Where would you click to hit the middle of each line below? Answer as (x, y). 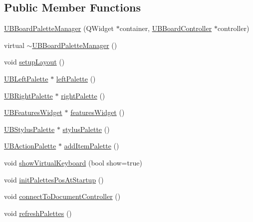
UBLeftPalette (26, 78)
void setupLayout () (34, 62)
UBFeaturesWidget (33, 112)
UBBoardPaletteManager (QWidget (59, 28)
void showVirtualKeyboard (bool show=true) (73, 162)
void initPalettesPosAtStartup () (54, 179)
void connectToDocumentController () (62, 196)
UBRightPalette (28, 95)
